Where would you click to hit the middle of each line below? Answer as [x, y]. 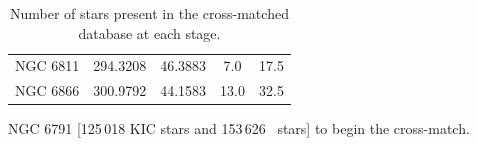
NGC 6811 [47, 65]
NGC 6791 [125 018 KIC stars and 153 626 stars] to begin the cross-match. [239, 128]
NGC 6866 [47, 90]
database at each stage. [149, 32]
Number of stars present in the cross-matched [149, 13]
